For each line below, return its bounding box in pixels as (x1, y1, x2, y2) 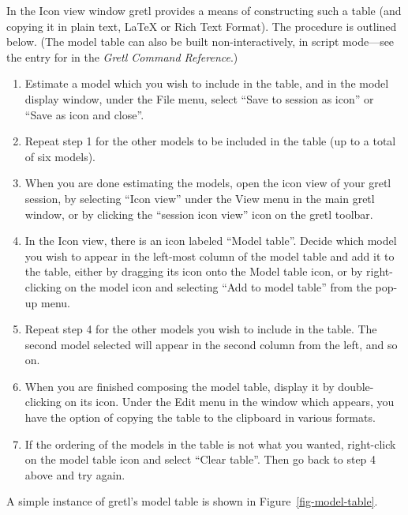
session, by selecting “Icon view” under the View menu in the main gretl (24, 190, 375, 206)
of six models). (24, 148, 96, 164)
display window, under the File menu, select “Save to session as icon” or (24, 90, 374, 107)
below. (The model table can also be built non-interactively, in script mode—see (6, 33, 395, 50)
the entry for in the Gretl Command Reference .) (6, 48, 238, 65)
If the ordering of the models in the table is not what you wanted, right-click (24, 435, 396, 452)
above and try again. (24, 466, 125, 483)
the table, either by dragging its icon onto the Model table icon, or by (24, 263, 363, 280)
